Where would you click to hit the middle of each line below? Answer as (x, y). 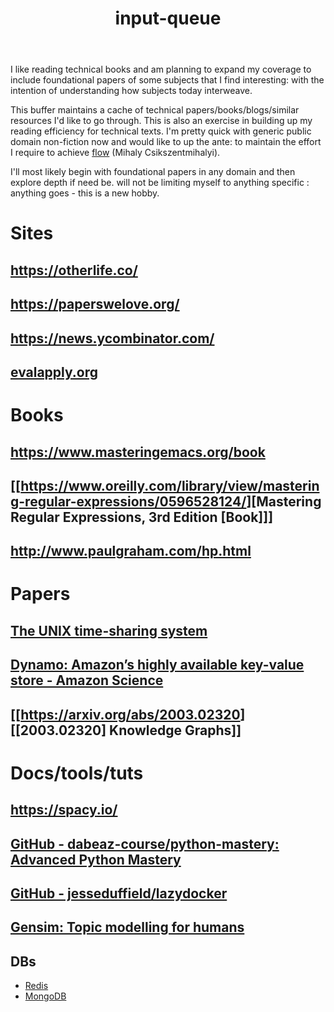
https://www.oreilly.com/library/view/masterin (170, 485)
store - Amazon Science (87, 680)
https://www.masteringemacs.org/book (138, 452)
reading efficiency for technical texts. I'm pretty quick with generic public (161, 131)
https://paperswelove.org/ (95, 304)
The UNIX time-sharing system (109, 630)
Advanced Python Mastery (96, 859)
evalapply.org (54, 372)
